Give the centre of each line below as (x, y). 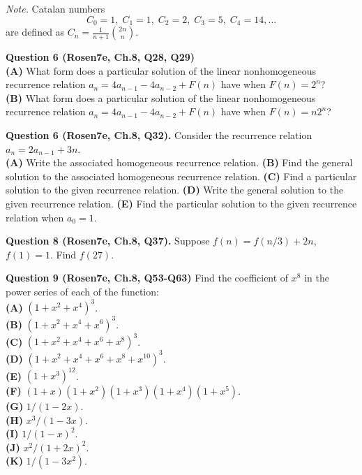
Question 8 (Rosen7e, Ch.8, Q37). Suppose (108, 241)
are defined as (35, 32)
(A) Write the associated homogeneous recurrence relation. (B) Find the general (179, 162)
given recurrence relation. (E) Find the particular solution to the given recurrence (181, 203)
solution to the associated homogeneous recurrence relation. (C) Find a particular (181, 176)
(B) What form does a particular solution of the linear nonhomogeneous (161, 97)
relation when (35, 217)
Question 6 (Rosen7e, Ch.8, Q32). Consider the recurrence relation (159, 135)
